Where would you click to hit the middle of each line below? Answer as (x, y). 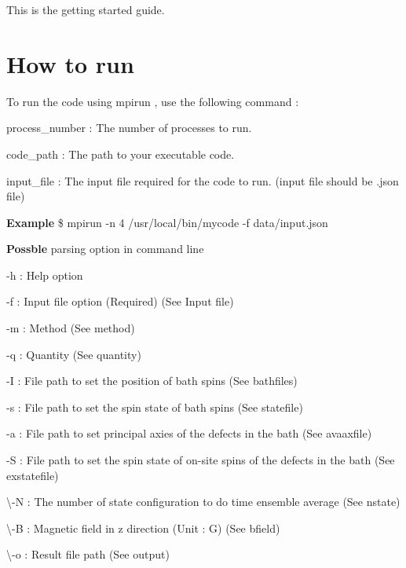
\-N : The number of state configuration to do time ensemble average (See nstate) (203, 502)
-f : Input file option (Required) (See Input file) (120, 301)
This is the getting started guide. (86, 9)
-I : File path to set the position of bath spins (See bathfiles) (152, 381)
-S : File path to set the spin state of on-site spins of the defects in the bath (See (201, 460)
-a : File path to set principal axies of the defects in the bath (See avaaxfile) (189, 433)
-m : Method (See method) (71, 328)
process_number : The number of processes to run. (129, 128)
